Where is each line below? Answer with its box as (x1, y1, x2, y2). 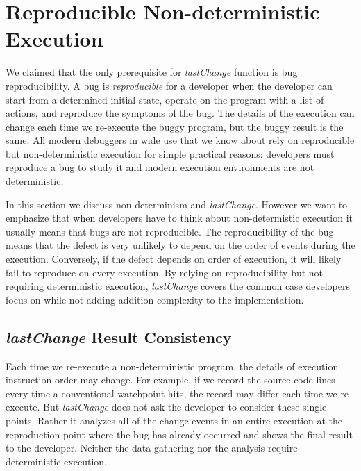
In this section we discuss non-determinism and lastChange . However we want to (6, 197, 348, 211)
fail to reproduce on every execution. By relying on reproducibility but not (6, 265, 324, 279)
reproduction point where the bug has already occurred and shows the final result (6, 427, 353, 441)
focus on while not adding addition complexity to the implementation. (6, 292, 304, 306)
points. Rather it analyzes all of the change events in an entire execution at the (6, 413, 343, 427)
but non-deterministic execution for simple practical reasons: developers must (6, 146, 335, 160)
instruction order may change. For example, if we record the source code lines (6, 372, 335, 387)
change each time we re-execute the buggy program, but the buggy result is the (6, 119, 344, 133)
